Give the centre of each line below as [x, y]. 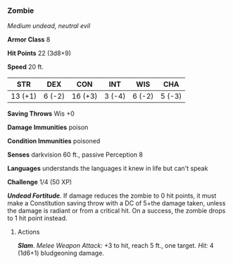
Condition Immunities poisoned [54, 141]
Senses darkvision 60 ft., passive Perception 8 [75, 155]
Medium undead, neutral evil [49, 26]
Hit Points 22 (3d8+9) [39, 53]
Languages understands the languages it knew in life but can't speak [108, 169]
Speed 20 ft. [26, 67]
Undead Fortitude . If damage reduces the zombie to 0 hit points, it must [112, 196]
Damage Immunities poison [48, 127]
